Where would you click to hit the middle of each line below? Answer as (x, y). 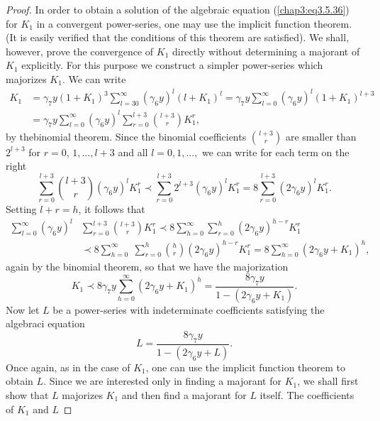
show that (27, 394)
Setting (21, 208)
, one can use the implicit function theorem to (246, 367)
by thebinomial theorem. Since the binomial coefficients (126, 136)
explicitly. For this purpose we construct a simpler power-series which (172, 65)
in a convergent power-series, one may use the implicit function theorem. (194, 23)
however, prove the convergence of (80, 51)
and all (133, 152)
